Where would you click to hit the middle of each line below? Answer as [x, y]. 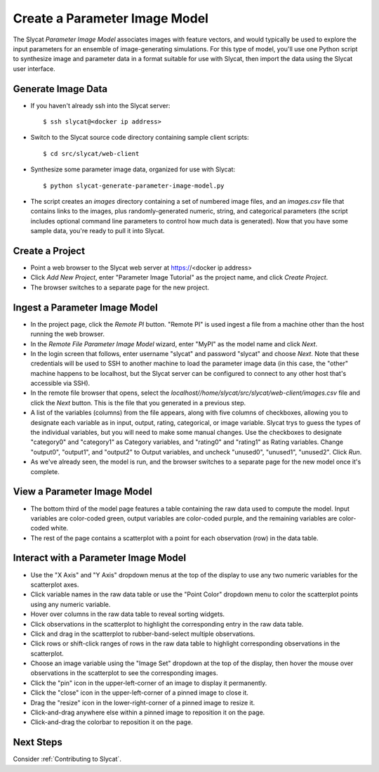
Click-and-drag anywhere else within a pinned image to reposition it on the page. [148, 712]
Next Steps [38, 742]
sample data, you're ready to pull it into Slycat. [98, 231]
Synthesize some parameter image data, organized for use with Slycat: [133, 169]
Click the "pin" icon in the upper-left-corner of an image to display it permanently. [149, 683]
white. [59, 528]
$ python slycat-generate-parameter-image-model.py [134, 185]
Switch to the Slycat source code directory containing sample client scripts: [140, 138]
